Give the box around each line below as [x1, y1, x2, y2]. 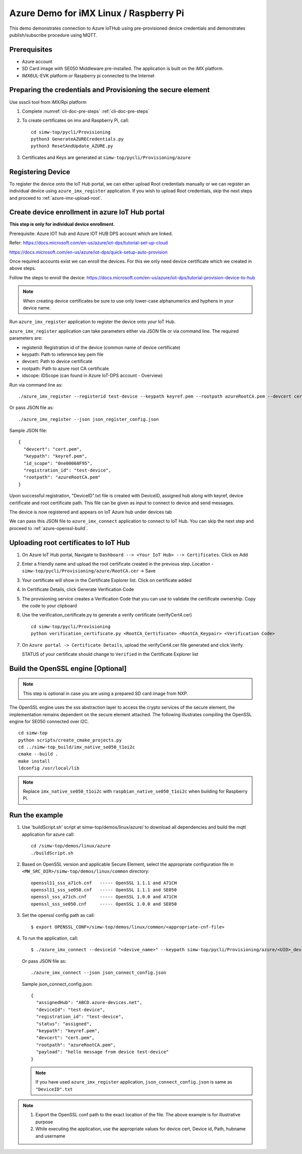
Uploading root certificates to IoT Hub [9, 538, 130, 547]
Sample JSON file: [9, 428, 47, 434]
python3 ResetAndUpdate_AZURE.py [31, 143, 113, 149]
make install [18, 758, 50, 764]
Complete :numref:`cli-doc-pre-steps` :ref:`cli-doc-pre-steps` [22, 108, 149, 114]
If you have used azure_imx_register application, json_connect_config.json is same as [35, 1079, 233, 1085]
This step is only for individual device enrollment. [9, 221, 115, 227]
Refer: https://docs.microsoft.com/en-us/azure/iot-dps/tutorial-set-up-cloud [9, 240, 168, 246]
